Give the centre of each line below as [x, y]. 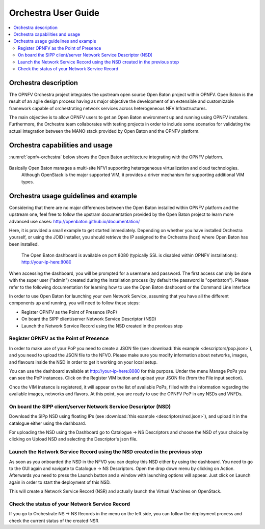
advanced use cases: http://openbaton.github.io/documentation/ [74, 221]
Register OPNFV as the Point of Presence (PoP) [69, 312]
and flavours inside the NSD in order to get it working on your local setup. [83, 362]
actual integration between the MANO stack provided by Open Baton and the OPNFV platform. [104, 131]
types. [28, 181]
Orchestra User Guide [54, 13]
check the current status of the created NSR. [54, 521]
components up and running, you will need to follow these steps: [74, 303]
